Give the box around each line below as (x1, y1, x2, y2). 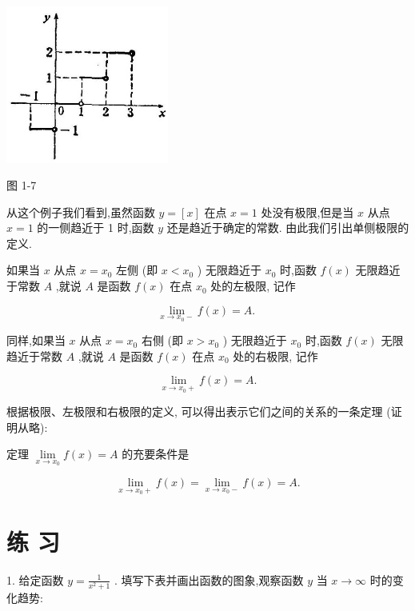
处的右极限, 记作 (233, 347, 318, 364)
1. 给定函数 (6, 571, 64, 588)
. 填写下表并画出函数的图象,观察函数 (114, 571, 304, 588)
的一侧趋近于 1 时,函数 (37, 219, 154, 236)
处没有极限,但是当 (261, 203, 354, 220)
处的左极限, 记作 (210, 278, 296, 294)
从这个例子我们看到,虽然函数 (6, 203, 155, 220)
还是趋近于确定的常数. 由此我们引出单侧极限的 (166, 219, 409, 236)
